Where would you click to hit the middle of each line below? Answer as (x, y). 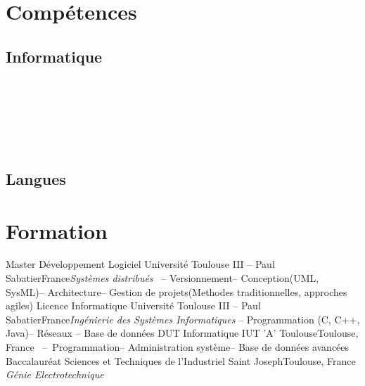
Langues (36, 178)
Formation (57, 230)
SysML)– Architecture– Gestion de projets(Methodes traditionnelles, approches (177, 291)
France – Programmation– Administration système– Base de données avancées (178, 347)
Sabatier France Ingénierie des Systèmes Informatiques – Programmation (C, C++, (183, 319)
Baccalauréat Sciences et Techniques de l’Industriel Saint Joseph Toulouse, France (181, 360)
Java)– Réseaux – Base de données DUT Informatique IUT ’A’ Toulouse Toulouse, (182, 333)
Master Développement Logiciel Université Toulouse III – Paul (140, 264)
